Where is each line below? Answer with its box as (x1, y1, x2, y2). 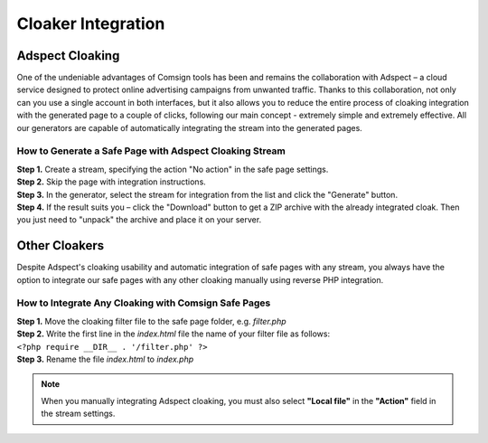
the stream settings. (41, 408, 116, 419)
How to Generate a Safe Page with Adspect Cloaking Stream (16, 145, 286, 157)
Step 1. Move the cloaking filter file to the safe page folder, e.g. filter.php (16, 316, 286, 326)
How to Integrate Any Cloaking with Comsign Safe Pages (16, 297, 271, 309)
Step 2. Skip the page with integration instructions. (16, 176, 207, 187)
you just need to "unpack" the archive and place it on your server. (16, 214, 262, 225)
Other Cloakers (16, 238, 105, 253)
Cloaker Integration (16, 14, 165, 33)
